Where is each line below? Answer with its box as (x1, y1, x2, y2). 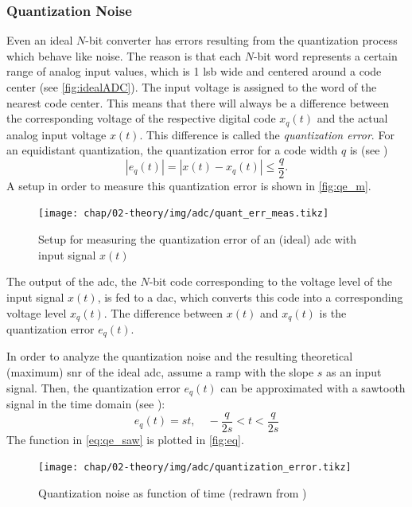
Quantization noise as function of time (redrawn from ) (38, 484, 307, 501)
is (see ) (349, 142, 388, 158)
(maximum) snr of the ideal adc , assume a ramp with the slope (6, 364, 314, 380)
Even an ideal (6, 32, 73, 49)
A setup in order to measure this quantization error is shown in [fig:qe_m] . (6, 177, 371, 193)
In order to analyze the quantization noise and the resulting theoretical (6, 348, 353, 365)
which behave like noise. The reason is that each (6, 47, 242, 64)
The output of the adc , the (6, 273, 137, 290)
